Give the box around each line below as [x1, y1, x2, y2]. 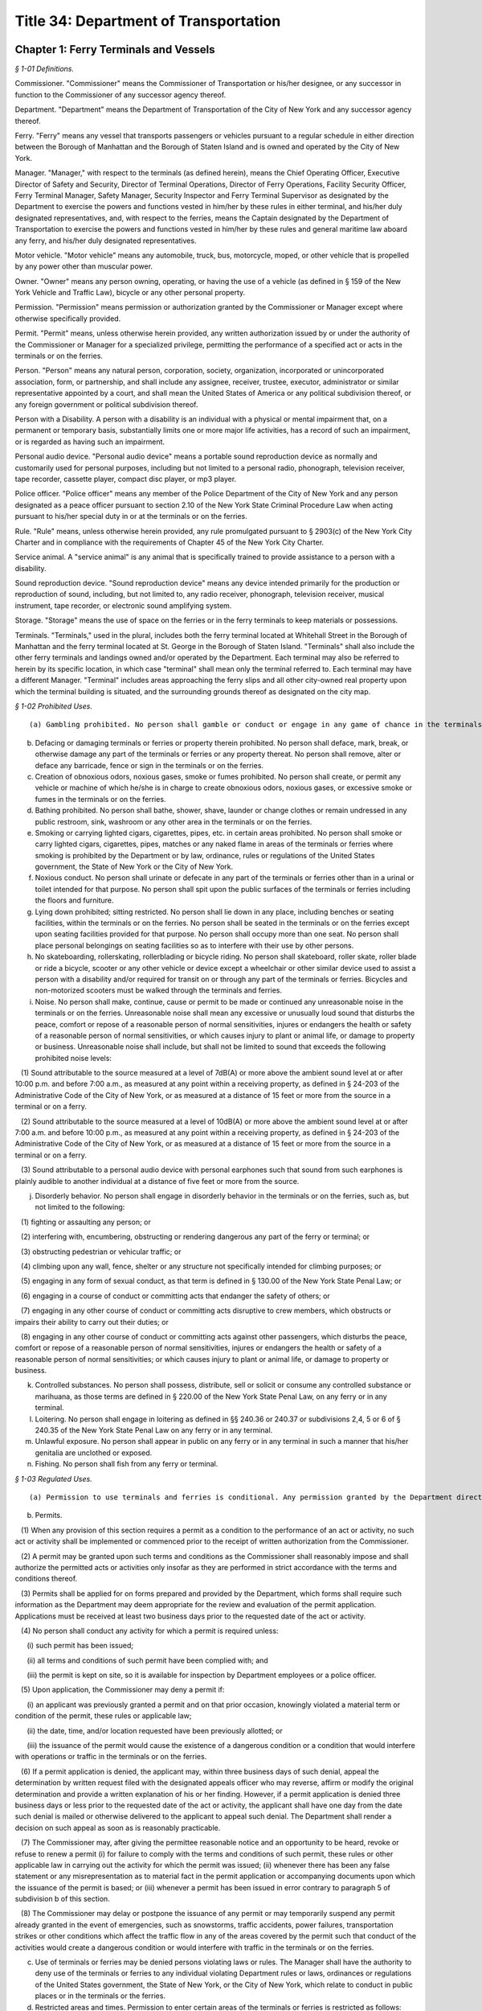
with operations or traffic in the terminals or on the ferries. [14, 1752, 207, 1762]
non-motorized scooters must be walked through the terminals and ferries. [35, 985, 283, 995]
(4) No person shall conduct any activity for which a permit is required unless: [20, 1626, 279, 1635]
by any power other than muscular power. [14, 261, 153, 271]
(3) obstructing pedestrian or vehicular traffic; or [20, 1247, 182, 1256]
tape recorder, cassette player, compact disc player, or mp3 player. [14, 474, 237, 483]
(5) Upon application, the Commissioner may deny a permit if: [20, 1685, 225, 1695]
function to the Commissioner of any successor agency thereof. [14, 89, 227, 100]
